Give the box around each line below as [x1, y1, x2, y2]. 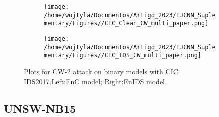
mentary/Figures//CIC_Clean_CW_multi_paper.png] [44, 20, 209, 27]
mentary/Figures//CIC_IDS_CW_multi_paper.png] [44, 52, 201, 59]
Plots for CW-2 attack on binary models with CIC [24, 66, 178, 76]
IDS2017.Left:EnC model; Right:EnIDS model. [24, 76, 167, 86]
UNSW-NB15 [4, 100, 76, 116]
